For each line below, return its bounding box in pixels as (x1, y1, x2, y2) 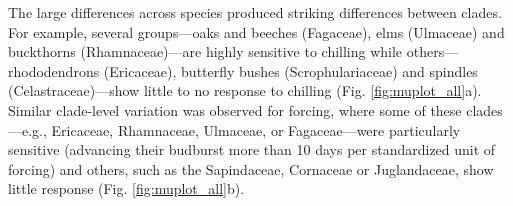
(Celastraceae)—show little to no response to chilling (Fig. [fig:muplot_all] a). (8, 80, 482, 101)
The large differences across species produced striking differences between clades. (8, 2, 502, 22)
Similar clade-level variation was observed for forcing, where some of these (8, 99, 462, 120)
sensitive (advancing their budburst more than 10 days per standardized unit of (8, 139, 496, 160)
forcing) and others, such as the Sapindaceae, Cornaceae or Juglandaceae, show (8, 158, 494, 179)
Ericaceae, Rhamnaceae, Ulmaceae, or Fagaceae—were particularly (51, 119, 461, 140)
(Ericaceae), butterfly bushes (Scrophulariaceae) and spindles (103, 60, 478, 81)
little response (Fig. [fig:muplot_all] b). (8, 178, 245, 199)
